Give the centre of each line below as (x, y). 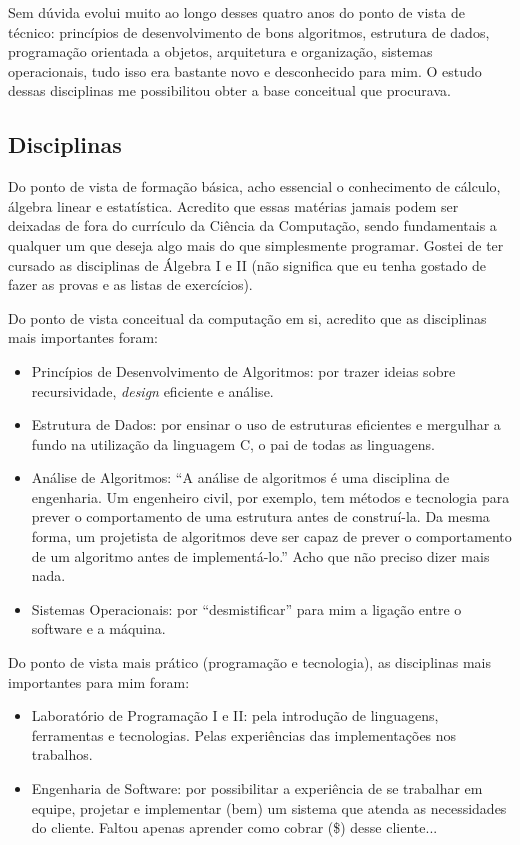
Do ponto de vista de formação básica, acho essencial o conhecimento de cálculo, (254, 186)
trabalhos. (62, 754)
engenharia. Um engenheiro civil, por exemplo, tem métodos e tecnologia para (270, 496)
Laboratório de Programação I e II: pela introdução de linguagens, (235, 715)
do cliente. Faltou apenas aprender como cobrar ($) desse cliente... (234, 827)
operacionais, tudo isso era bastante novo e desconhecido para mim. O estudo (245, 70)
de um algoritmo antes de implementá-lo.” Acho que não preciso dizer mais (260, 555)
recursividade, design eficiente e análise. (152, 390)
